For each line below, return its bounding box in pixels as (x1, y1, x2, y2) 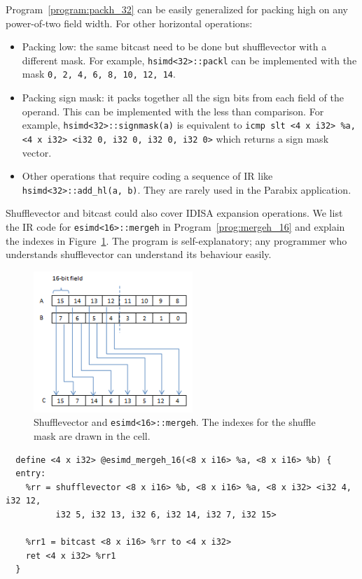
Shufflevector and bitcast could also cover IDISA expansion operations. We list (6, 206, 343, 220)
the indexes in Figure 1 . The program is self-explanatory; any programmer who (6, 233, 347, 248)
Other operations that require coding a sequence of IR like (22, 169, 273, 183)
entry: (15, 469, 46, 479)
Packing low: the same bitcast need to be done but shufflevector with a (22, 39, 327, 54)
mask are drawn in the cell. (34, 429, 151, 443)
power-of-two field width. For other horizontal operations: (6, 15, 253, 30)
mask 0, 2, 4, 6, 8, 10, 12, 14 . (22, 66, 176, 81)
